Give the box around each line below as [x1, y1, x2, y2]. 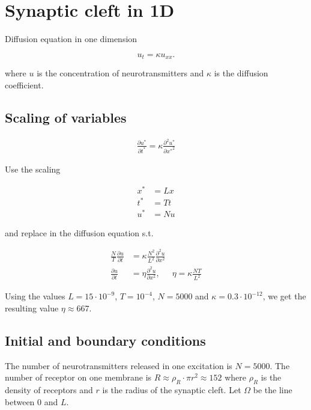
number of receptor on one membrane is [5, 371, 152, 384]
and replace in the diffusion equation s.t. [5, 226, 154, 239]
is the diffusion [214, 67, 268, 79]
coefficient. [5, 78, 44, 91]
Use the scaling [5, 163, 61, 176]
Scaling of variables [5, 108, 127, 126]
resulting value [5, 301, 59, 314]
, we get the [262, 290, 306, 302]
